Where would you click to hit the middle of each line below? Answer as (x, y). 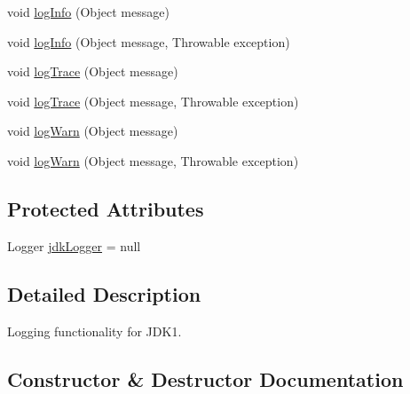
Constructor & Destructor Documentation (205, 378)
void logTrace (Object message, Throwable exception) (153, 101)
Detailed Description (104, 293)
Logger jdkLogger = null (74, 245)
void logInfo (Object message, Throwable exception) (149, 41)
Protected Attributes (106, 208)
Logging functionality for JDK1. (95, 331)
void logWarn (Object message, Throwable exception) (153, 160)
